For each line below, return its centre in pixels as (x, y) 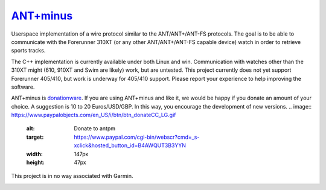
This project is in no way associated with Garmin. (72, 176)
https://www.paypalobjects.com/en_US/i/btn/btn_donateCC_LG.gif (94, 115)
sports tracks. (28, 51)
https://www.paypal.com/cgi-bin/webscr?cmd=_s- (137, 137)
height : (36, 162)
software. (23, 87)
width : (35, 154)
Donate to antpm (95, 128)
